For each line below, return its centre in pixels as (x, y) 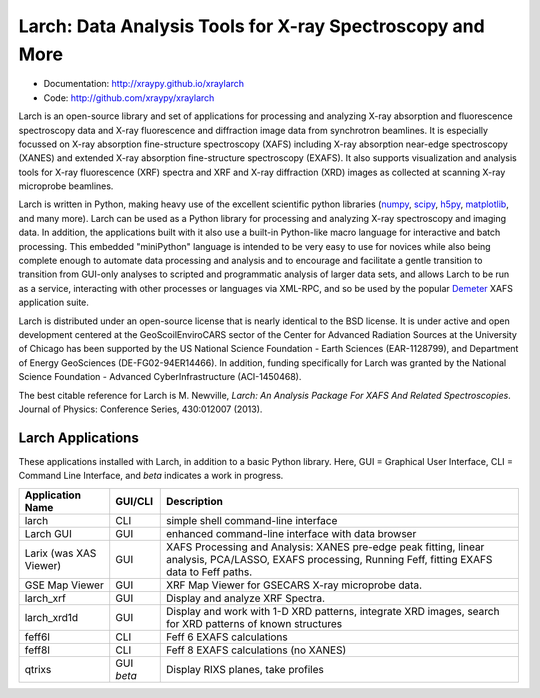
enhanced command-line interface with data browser (291, 533)
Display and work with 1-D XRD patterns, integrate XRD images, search (332, 611)
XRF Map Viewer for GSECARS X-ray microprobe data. (294, 585)
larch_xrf (45, 598)
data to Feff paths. (209, 572)
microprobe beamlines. (66, 186)
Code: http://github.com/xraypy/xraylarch (129, 97)
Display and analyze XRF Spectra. (245, 598)
